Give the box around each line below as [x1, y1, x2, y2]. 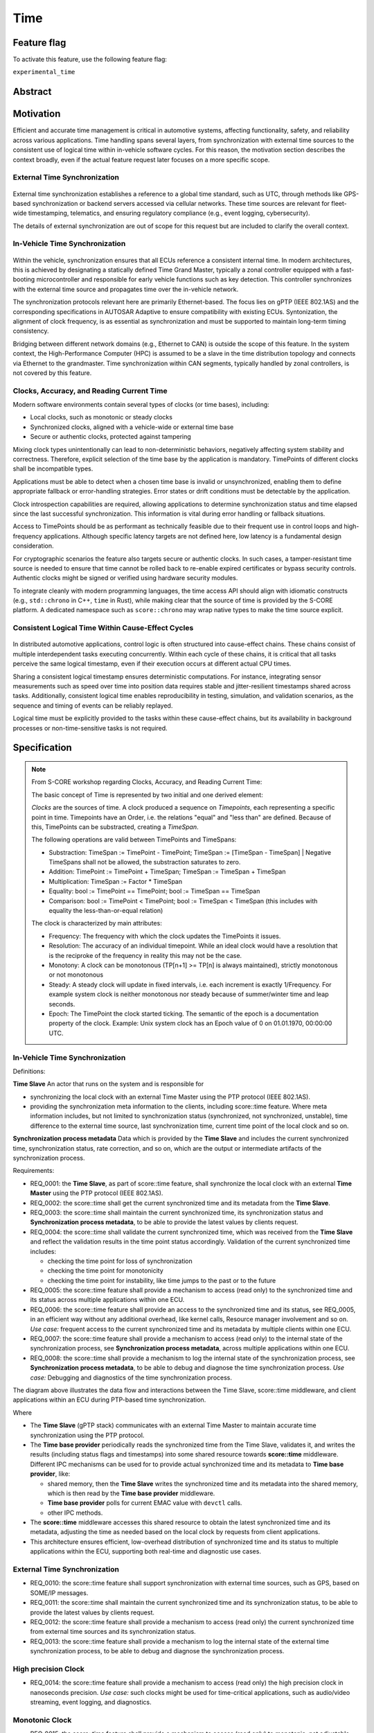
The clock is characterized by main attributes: [31, 919, 162, 928]
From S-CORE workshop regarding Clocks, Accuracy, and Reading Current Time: [31, 778, 262, 786]
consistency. [12, 326, 49, 336]
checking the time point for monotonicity [47, 1266, 164, 1275]
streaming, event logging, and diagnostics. [30, 1698, 152, 1707]
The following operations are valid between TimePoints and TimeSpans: [31, 835, 237, 844]
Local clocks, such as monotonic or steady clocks [30, 413, 173, 421]
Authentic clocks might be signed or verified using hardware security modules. [12, 574, 238, 582]
